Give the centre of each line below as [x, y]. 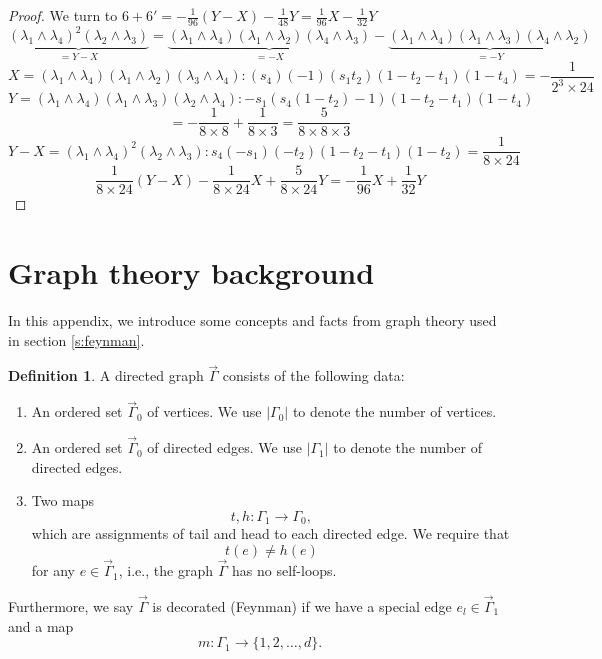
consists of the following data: [313, 375]
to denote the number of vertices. [394, 411]
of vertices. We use [204, 411]
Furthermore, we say [71, 605]
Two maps [63, 500]
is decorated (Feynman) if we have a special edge [302, 605]
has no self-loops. [284, 570]
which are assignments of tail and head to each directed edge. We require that [270, 533]
